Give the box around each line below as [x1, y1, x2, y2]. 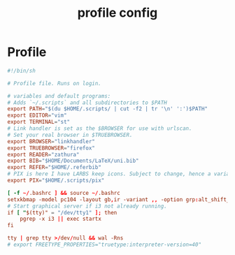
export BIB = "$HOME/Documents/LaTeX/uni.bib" [7, 157, 139, 165]
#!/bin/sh [7, 67, 36, 74]
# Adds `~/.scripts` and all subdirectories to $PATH [7, 99, 168, 106]
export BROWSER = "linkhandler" [7, 138, 96, 145]
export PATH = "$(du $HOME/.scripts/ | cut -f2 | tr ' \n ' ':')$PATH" [7, 105, 208, 112]
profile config [77, 5, 158, 21]
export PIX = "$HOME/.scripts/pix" [7, 177, 105, 184]
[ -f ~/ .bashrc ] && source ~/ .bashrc [7, 189, 120, 196]
